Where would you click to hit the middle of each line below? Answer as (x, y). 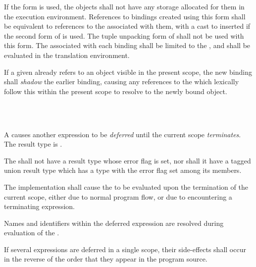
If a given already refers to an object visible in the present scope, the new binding (128, 72)
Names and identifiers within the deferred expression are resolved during (114, 223)
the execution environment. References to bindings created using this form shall (125, 16)
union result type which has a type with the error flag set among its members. (123, 170)
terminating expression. (39, 206)
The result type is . (33, 144)
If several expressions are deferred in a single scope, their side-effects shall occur (125, 249)
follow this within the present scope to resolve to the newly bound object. (116, 91)
